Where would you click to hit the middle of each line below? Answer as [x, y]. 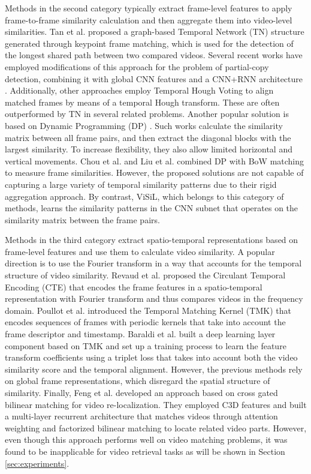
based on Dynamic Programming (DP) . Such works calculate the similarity [144, 125]
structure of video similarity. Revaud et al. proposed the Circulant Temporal [145, 275]
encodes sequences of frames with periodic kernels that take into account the [145, 322]
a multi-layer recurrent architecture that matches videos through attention [141, 416]
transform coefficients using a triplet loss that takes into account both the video [151, 357]
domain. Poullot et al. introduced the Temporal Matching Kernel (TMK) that [148, 310]
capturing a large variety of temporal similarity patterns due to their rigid [141, 184]
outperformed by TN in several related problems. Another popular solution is [147, 114]
